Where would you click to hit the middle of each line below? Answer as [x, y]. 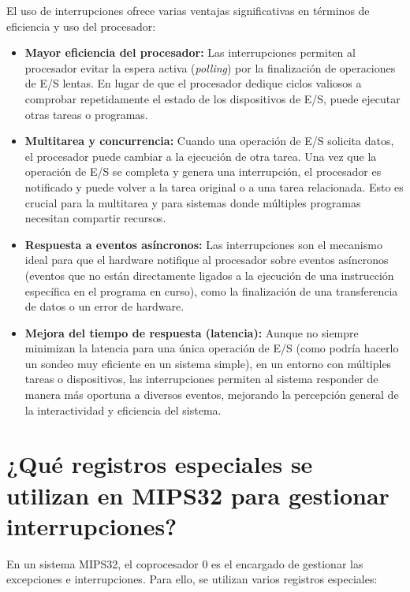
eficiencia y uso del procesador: [81, 26]
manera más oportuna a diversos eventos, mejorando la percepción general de [212, 395]
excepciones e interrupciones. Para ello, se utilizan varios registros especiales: [192, 579]
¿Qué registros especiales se [160, 464]
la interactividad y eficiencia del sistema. [123, 410]
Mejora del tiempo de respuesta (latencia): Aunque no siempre [192, 332]
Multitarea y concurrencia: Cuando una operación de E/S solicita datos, [209, 141]
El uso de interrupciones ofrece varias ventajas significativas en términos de [188, 10]
